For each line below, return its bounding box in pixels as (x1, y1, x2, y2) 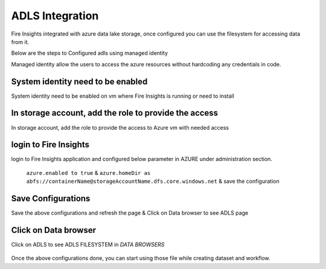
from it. (11, 38, 30, 45)
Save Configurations (11, 194, 91, 204)
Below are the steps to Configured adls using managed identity (11, 49, 168, 57)
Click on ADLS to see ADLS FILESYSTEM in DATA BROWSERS (11, 241, 165, 248)
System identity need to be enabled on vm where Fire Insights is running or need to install (11, 92, 235, 100)
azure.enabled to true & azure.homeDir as (26, 169, 151, 176)
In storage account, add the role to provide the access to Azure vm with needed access (11, 124, 229, 131)
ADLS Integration (11, 9, 99, 22)
